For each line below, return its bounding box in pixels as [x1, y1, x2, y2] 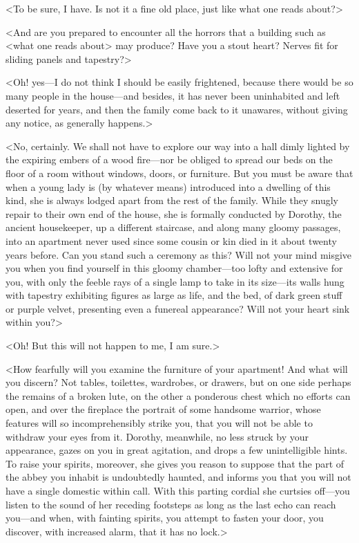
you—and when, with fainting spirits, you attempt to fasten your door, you [6, 510, 324, 525]
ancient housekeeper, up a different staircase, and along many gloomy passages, [6, 220, 341, 234]
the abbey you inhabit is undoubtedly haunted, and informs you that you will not [6, 470, 351, 484]
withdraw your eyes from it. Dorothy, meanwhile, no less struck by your [6, 429, 309, 443]
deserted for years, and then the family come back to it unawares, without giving [6, 102, 348, 116]
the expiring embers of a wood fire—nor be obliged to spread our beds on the [6, 152, 333, 167]
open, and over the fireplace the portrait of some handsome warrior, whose [6, 402, 321, 416]
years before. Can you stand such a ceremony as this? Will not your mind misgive [6, 247, 352, 261]
